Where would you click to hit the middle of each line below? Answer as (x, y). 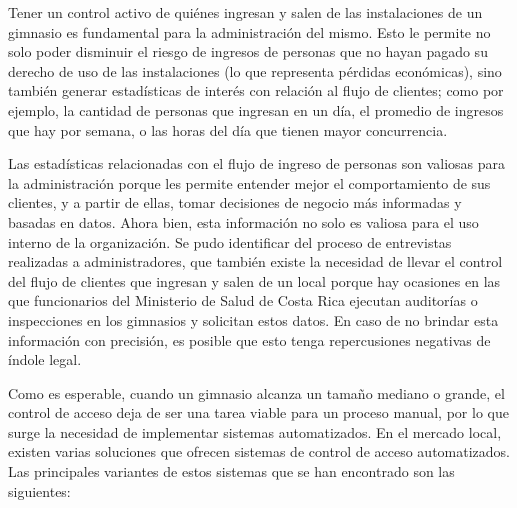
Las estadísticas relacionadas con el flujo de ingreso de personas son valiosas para (256, 163)
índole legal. (45, 359)
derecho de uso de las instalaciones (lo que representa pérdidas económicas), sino (255, 70)
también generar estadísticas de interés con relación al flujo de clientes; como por (256, 90)
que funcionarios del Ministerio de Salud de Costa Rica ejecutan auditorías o (243, 300)
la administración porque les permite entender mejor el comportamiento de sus (249, 182)
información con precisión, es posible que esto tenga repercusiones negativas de (249, 339)
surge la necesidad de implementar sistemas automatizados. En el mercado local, (255, 431)
